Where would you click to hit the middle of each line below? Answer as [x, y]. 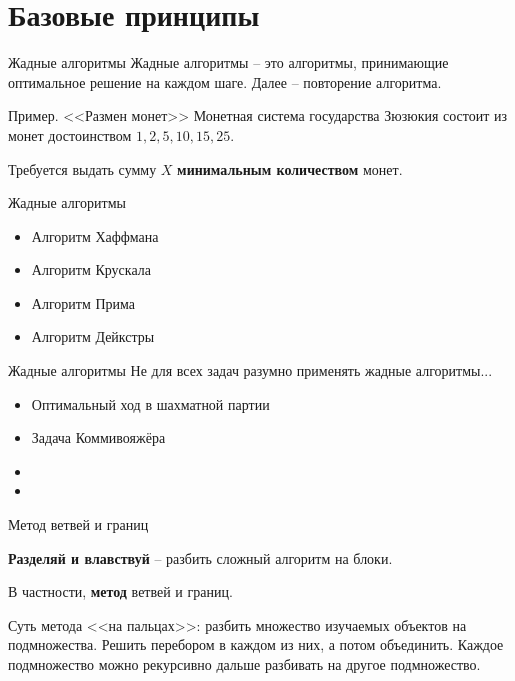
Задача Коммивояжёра [98, 437]
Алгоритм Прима [83, 302]
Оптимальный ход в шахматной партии [150, 403]
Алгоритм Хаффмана [95, 235]
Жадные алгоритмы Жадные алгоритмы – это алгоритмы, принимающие [228, 62]
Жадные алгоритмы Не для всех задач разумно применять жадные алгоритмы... [250, 370]
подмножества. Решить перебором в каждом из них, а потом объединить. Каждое [256, 644]
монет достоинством [70, 134]
